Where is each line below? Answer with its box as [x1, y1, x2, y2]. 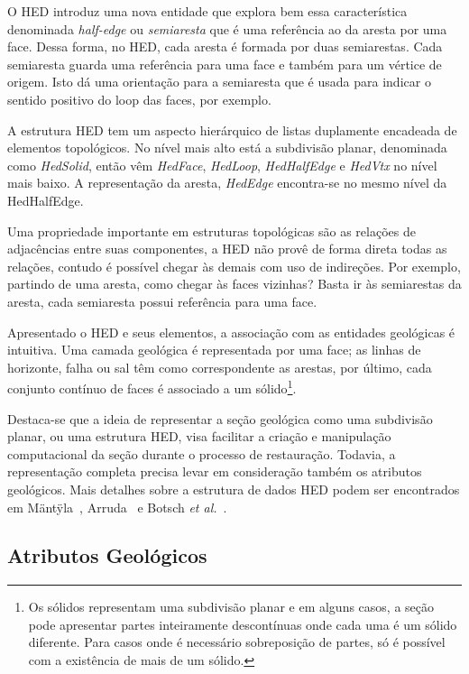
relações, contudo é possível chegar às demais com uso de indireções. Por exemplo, [7, 256, 461, 275]
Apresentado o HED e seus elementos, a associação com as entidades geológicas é [7, 322, 455, 341]
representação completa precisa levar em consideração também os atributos [7, 462, 422, 481]
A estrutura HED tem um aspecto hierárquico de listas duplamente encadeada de [7, 120, 457, 139]
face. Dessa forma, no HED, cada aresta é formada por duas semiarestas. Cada [7, 37, 443, 56]
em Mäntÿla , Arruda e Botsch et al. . [7, 497, 227, 516]
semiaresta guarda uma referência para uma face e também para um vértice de [7, 54, 442, 73]
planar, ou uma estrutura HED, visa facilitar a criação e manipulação [7, 427, 391, 446]
